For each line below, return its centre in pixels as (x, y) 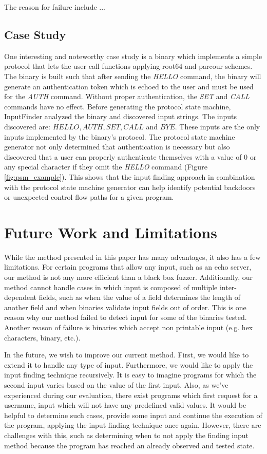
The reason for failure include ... (55, 7)
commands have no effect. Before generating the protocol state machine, (118, 106)
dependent (21, 297)
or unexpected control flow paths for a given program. (89, 197)
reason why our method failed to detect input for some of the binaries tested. (126, 317)
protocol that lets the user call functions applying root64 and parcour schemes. (128, 66)
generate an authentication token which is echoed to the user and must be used (129, 86)
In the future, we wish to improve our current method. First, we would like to (127, 355)
